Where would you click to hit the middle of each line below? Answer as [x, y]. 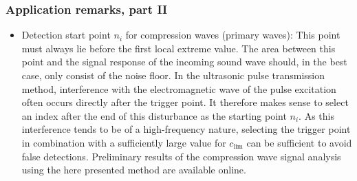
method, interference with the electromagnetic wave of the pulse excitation [179, 88]
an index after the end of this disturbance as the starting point [154, 115]
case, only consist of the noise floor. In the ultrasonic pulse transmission [173, 75]
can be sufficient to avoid [299, 142]
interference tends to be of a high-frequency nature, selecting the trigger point [186, 129]
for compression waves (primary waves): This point [233, 35]
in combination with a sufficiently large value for [124, 142]
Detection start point [66, 35]
